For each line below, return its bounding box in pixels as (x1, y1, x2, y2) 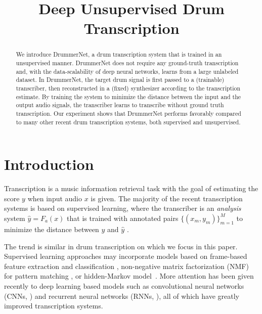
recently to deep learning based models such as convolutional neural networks (4, 280, 244, 291)
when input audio (27, 193, 82, 203)
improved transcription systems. (4, 300, 103, 311)
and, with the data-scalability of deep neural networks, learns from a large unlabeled (16, 67, 239, 75)
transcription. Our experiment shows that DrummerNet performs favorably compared (16, 109, 241, 117)
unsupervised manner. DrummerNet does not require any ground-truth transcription (16, 59, 239, 67)
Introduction (4, 154, 94, 174)
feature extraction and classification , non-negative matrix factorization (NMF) (4, 260, 249, 271)
